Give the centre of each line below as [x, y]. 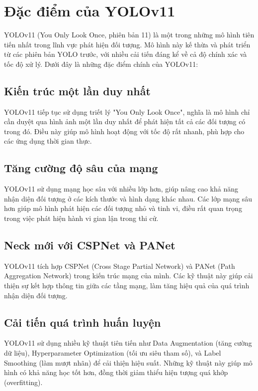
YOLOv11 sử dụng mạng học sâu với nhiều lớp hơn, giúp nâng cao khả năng [121, 189]
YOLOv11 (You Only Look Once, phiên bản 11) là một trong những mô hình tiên [129, 35]
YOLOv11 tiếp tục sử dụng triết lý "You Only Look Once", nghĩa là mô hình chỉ [127, 111]
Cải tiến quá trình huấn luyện [83, 322]
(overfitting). [23, 382]
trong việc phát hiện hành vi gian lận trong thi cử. [81, 218]
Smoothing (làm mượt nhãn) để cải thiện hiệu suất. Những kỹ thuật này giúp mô [128, 362]
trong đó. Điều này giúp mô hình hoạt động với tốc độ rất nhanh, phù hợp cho [124, 131]
